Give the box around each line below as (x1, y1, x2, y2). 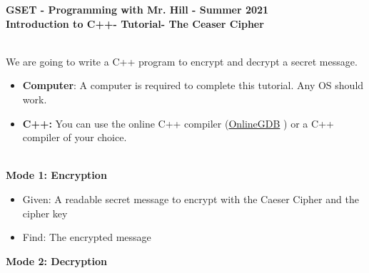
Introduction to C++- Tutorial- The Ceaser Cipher (6, 16, 264, 31)
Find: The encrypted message (22, 230, 151, 244)
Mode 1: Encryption (6, 168, 107, 182)
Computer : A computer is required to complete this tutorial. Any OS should (22, 78, 364, 93)
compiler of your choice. (22, 130, 127, 145)
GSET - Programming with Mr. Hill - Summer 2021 (6, 2, 269, 16)
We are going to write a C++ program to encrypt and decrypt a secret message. (6, 53, 358, 68)
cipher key (22, 205, 68, 220)
